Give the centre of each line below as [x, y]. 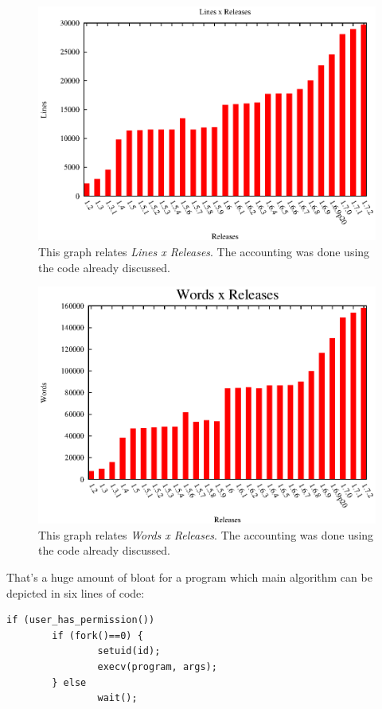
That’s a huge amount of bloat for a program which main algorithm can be [189, 577]
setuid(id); [129, 651]
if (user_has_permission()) [81, 620]
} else [69, 682]
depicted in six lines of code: [76, 592]
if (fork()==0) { [97, 635]
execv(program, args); [157, 666]
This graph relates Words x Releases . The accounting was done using [206, 534]
